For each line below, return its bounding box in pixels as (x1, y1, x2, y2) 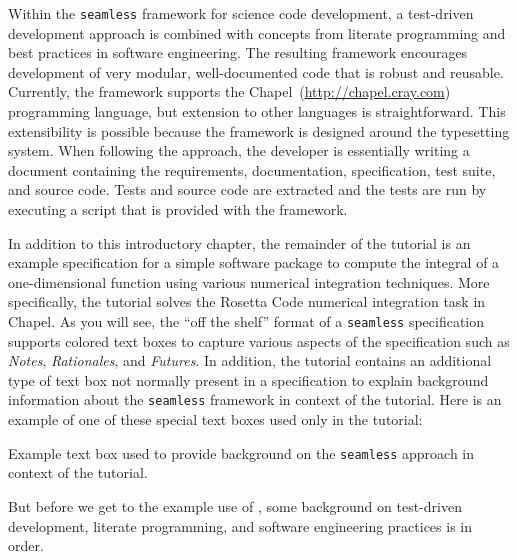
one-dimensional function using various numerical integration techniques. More (8, 271, 490, 292)
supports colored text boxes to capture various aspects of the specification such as (8, 330, 510, 351)
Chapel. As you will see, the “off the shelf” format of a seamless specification (8, 310, 485, 331)
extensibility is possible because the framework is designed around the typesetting (8, 120, 510, 141)
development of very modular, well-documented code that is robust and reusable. (8, 61, 504, 82)
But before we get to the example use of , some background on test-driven (8, 495, 462, 516)
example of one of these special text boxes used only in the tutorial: (8, 409, 423, 430)
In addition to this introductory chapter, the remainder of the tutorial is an (8, 232, 471, 253)
